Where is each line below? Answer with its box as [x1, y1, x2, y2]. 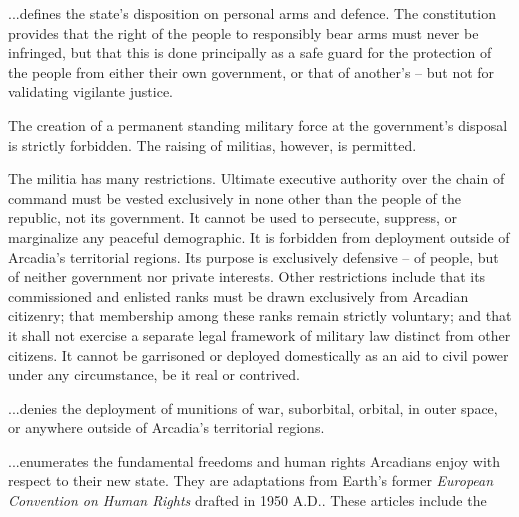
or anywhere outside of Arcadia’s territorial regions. [8, 417, 325, 438]
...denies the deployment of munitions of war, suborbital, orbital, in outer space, [8, 397, 498, 418]
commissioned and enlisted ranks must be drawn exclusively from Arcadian [8, 285, 469, 306]
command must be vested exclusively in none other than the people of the [8, 187, 461, 208]
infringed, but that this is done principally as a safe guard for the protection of [8, 42, 492, 63]
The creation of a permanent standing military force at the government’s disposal [8, 114, 508, 135]
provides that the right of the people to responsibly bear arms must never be [8, 22, 479, 43]
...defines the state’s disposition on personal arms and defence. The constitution [8, 3, 496, 23]
